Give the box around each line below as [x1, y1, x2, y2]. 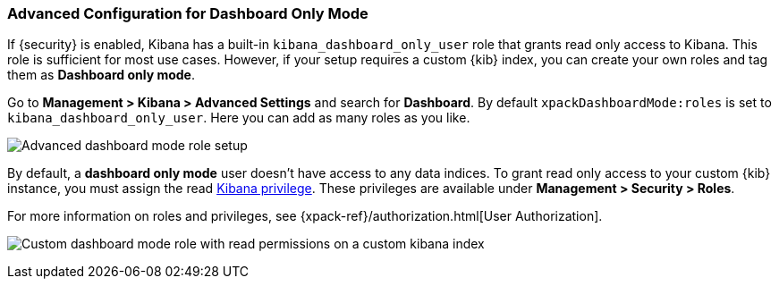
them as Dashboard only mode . [7, 67, 195, 83]
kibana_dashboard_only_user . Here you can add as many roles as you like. [7, 110, 470, 126]
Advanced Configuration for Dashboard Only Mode [7, 4, 368, 22]
